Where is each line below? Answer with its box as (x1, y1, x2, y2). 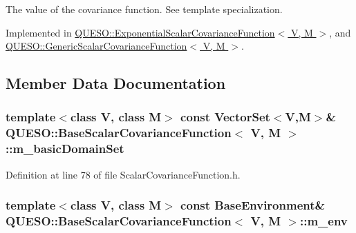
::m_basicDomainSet (6, 140, 124, 157)
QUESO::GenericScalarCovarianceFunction (6, 39, 187, 53)
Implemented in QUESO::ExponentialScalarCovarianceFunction (6, 25, 275, 39)
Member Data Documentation (6, 72, 226, 94)
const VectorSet (180, 108, 270, 125)
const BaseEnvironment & (180, 196, 326, 214)
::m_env (299, 212, 348, 230)
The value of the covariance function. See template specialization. (6, 2, 283, 16)
